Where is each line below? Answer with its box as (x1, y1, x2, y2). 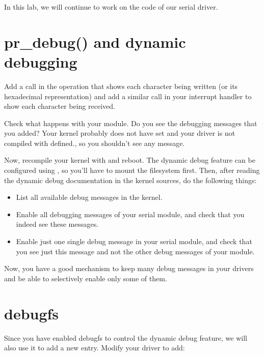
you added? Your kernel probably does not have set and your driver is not (4, 128, 235, 138)
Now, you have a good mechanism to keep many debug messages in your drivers (4, 263, 254, 274)
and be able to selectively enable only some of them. (4, 273, 167, 283)
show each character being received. (4, 101, 115, 111)
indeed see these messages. (16, 219, 99, 229)
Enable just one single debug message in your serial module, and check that (16, 236, 252, 247)
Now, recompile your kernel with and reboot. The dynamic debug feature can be (4, 155, 255, 165)
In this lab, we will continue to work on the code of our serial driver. (4, 2, 218, 12)
